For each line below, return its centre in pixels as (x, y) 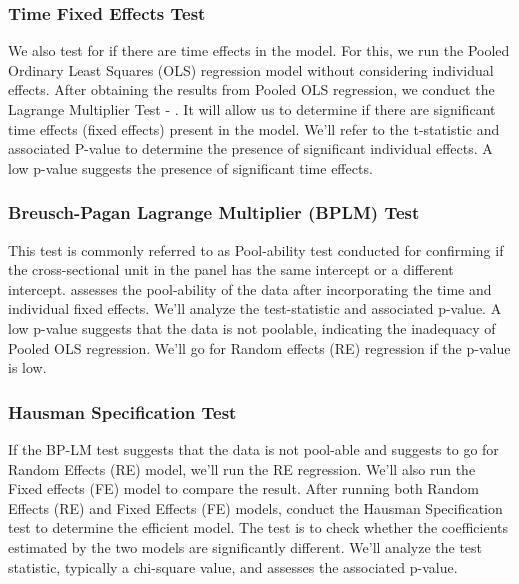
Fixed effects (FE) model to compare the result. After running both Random (243, 488)
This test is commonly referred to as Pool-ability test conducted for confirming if (256, 249)
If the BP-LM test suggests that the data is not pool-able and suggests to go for (253, 448)
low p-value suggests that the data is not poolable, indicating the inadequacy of (252, 327)
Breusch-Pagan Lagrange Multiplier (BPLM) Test (214, 212)
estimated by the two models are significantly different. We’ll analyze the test (245, 546)
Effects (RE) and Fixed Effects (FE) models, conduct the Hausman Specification (255, 507)
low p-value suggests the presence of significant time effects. (190, 167)
